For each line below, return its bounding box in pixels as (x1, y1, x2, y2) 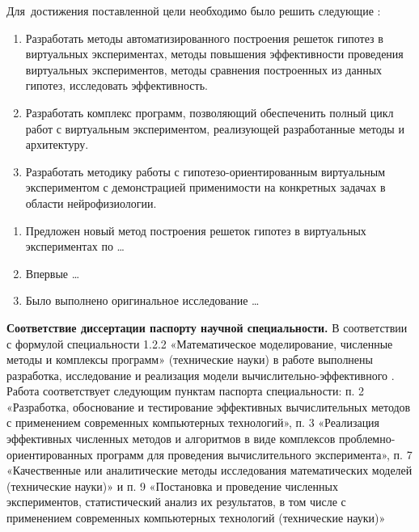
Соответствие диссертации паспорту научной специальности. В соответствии (6, 319, 408, 336)
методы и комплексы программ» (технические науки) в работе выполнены (6, 351, 373, 368)
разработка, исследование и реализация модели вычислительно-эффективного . (6, 366, 395, 383)
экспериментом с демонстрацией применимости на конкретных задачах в (25, 179, 386, 196)
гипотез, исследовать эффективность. (25, 77, 208, 94)
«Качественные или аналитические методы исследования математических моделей (6, 462, 413, 479)
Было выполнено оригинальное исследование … (25, 292, 260, 309)
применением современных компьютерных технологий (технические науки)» (6, 509, 386, 526)
